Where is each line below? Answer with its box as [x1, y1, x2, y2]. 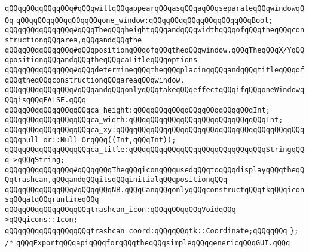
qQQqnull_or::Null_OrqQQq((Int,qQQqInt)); [5, 135, 176, 144]
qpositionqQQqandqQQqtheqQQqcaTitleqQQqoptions [5, 56, 198, 65]
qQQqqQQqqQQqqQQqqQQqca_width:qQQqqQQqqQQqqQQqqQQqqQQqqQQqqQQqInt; [5, 116, 283, 125]
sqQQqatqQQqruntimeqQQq [5, 195, 99, 204]
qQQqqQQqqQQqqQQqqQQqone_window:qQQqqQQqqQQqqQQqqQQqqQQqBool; [16, 16, 273, 25]
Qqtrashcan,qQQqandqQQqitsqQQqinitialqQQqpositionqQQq [5, 175, 228, 184]
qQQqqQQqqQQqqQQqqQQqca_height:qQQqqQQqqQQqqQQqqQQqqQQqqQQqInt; [5, 105, 270, 114]
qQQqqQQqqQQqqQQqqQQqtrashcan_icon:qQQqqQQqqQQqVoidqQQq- [5, 205, 240, 214]
